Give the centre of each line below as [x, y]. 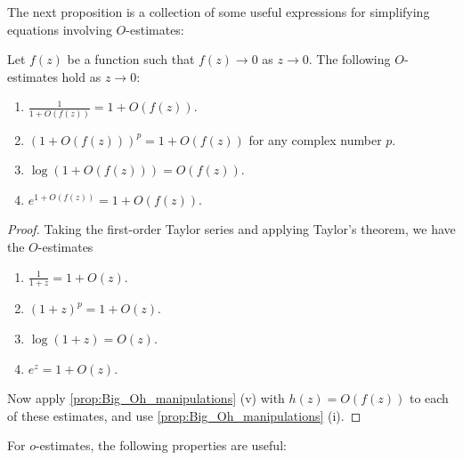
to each [429, 398]
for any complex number [315, 139]
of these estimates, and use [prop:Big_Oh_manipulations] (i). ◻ [184, 415]
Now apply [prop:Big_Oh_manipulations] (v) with [146, 398]
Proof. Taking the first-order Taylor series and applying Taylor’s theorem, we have [231, 229]
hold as [81, 76]
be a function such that [131, 59]
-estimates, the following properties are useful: [161, 445]
